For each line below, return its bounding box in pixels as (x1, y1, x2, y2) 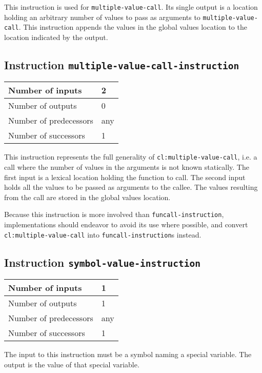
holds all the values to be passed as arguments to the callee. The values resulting (4, 182, 258, 192)
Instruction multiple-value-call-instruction (4, 56, 239, 72)
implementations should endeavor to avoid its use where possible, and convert (4, 219, 248, 230)
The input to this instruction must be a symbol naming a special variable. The (4, 349, 252, 360)
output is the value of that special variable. (4, 359, 139, 369)
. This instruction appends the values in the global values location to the (18, 22, 247, 32)
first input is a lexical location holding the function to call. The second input (4, 171, 246, 182)
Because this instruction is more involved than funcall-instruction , (4, 209, 224, 220)
